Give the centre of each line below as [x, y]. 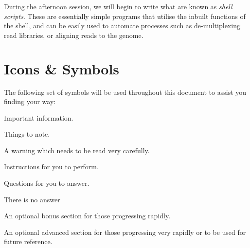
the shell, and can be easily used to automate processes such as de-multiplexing [122, 26]
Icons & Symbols [62, 68]
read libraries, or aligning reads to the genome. [74, 35]
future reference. [28, 241]
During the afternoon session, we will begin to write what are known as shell [118, 6]
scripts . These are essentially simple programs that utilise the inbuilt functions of [125, 16]
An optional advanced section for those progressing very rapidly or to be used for [125, 232]
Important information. [39, 117]
